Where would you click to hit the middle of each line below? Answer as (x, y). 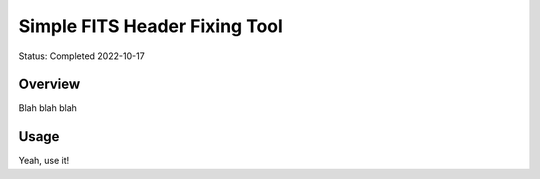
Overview (49, 84)
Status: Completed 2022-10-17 (81, 56)
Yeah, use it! (44, 161)
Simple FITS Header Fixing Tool (151, 26)
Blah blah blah (47, 108)
